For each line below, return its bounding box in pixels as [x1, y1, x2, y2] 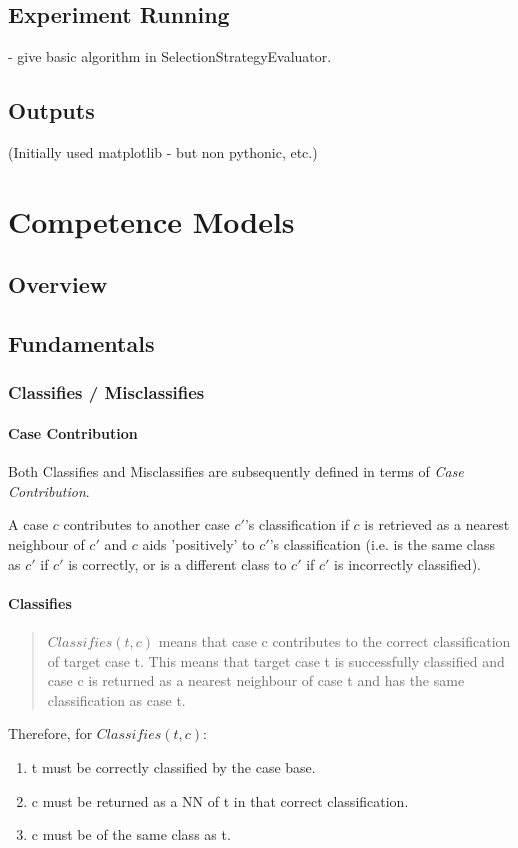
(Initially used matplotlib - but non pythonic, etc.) [8, 142, 318, 162]
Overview [8, 269, 108, 300]
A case [8, 514, 49, 535]
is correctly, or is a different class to [68, 553, 287, 574]
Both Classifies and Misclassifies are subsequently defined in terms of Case [8, 461, 464, 482]
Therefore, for [8, 723, 93, 744]
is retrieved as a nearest [364, 514, 510, 535]
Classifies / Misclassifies [8, 380, 205, 405]
